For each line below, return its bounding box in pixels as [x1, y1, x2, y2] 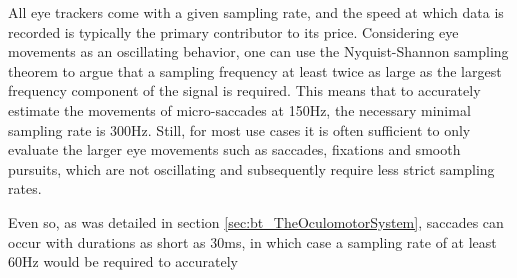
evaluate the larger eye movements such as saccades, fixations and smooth [8, 139, 461, 160]
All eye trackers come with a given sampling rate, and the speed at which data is [8, 2, 504, 22]
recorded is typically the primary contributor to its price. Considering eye [8, 21, 459, 42]
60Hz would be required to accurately [8, 251, 238, 272]
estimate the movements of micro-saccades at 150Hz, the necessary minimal [8, 99, 471, 120]
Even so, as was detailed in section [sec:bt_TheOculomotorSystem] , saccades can [8, 211, 504, 232]
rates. [8, 178, 42, 199]
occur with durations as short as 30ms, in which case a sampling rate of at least [8, 231, 497, 252]
